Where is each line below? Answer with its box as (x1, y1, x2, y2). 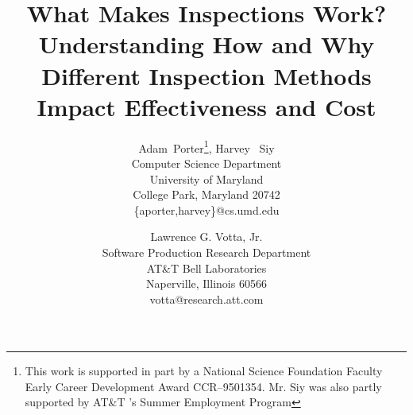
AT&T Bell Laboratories (146, 259, 267, 276)
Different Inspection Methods (41, 59, 372, 91)
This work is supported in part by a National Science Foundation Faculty (25, 363, 383, 379)
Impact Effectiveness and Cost (37, 90, 376, 122)
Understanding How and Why (38, 28, 375, 60)
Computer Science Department (131, 154, 282, 171)
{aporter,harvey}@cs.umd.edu (133, 201, 280, 218)
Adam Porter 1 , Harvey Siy (138, 137, 275, 156)
